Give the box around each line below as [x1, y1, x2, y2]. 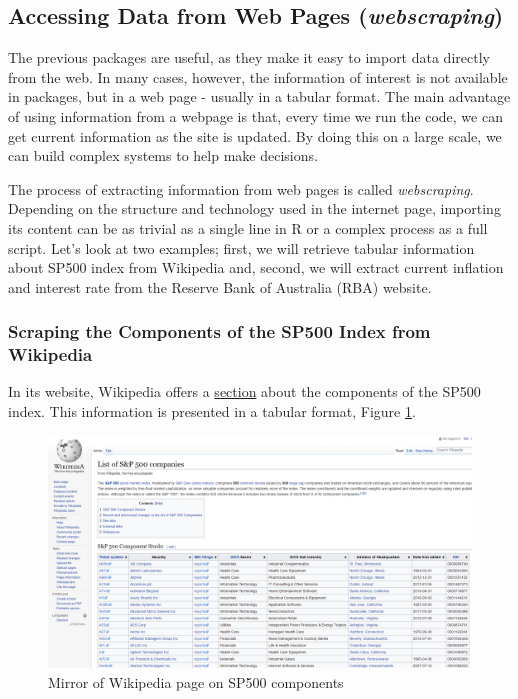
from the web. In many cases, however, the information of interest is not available [8, 66, 508, 87]
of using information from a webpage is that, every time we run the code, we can [8, 105, 503, 126]
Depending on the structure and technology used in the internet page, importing [8, 198, 501, 219]
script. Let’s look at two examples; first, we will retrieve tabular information [8, 237, 475, 258]
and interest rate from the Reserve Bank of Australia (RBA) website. [8, 276, 432, 297]
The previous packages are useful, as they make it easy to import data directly [8, 47, 490, 68]
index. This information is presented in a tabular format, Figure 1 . [8, 401, 416, 422]
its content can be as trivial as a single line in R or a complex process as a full [8, 217, 488, 238]
